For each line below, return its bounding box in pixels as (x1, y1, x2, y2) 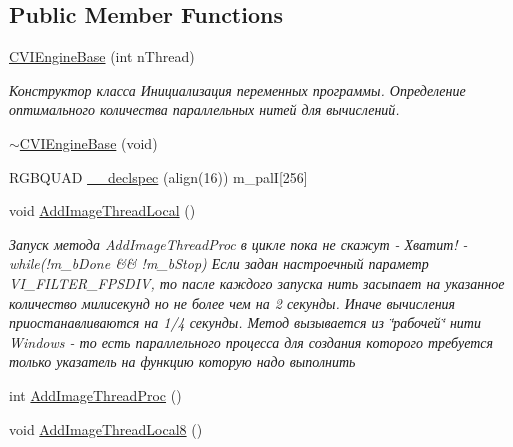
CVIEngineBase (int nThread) (9, 46, 195, 67)
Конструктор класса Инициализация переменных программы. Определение (9, 79, 466, 100)
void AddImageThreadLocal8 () (9, 418, 203, 439)
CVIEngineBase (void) (19, 132, 158, 153)
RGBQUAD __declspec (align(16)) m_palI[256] (9, 166, 308, 187)
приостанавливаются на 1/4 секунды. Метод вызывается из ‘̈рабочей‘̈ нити (9, 312, 481, 333)
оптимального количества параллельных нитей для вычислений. (9, 99, 400, 120)
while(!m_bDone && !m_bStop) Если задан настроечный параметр (9, 253, 429, 274)
